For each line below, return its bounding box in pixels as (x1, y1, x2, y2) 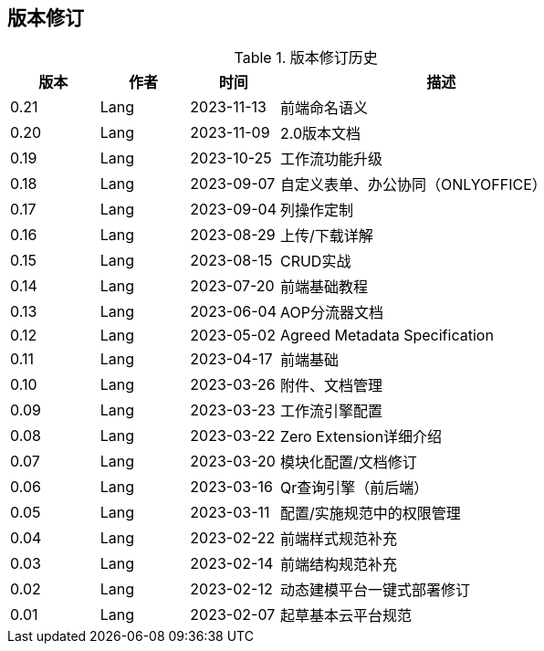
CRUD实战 (279, 252, 351, 271)
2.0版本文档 (279, 124, 361, 143)
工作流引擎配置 (279, 402, 382, 421)
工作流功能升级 (279, 150, 382, 169)
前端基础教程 (279, 278, 368, 297)
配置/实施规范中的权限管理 (279, 504, 461, 523)
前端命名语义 (279, 99, 368, 118)
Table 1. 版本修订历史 (234, 48, 378, 68)
